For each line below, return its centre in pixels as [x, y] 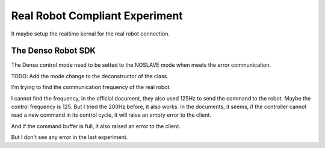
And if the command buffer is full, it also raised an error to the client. [96, 126]
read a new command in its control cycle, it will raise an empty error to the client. [111, 115]
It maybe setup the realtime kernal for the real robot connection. [91, 34]
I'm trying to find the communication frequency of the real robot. [91, 87]
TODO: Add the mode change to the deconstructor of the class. [90, 76]
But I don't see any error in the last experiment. [70, 137]
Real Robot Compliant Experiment [97, 16]
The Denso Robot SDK [54, 51]
